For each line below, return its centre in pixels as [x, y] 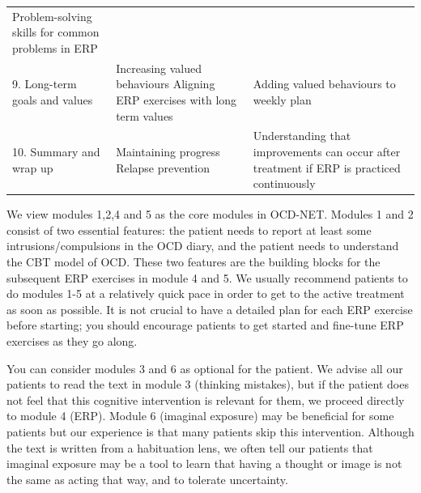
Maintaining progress [168, 151]
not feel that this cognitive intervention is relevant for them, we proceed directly [206, 399]
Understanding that [302, 136]
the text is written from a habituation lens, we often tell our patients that [190, 447]
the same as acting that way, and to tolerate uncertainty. [147, 479]
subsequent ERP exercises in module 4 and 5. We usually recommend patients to [207, 277]
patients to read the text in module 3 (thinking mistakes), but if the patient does [208, 384]
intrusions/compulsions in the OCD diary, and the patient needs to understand [203, 246]
